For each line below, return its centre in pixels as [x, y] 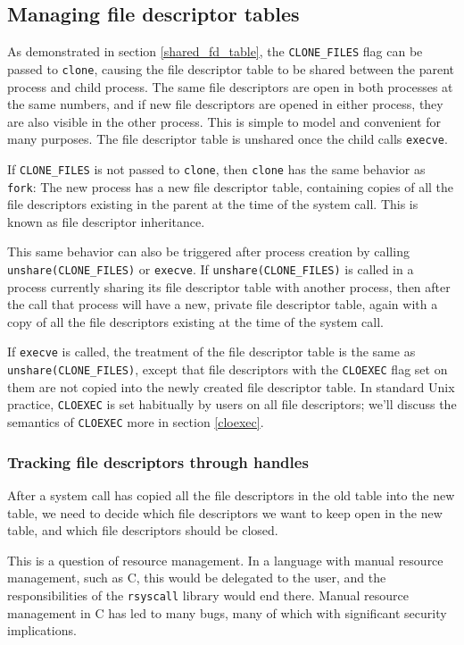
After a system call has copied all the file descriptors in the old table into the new [231, 494]
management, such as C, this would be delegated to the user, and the [197, 578]
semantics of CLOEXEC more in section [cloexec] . [136, 422]
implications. [42, 630]
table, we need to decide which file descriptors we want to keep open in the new [225, 512]
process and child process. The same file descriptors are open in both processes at [230, 86]
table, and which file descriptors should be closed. [143, 530]
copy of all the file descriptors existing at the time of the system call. [195, 321]
